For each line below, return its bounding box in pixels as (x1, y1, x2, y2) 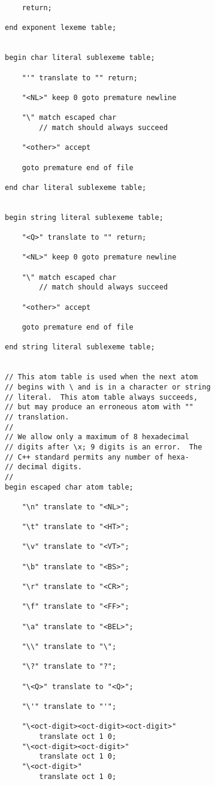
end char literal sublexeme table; (5, 183, 147, 192)
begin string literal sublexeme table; (5, 213, 163, 222)
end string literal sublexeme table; (5, 343, 155, 352)
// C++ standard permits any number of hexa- (5, 452, 189, 461)
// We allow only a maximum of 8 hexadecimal (5, 433, 189, 442)
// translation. (5, 412, 69, 421)
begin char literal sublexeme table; (5, 53, 155, 62)
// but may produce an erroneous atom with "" (5, 403, 193, 412)
